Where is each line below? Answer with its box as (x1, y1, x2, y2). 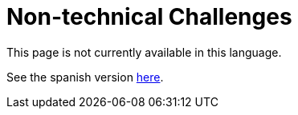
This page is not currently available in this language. (6, 45, 282, 59)
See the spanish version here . (6, 69, 164, 84)
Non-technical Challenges (6, 3, 292, 30)
